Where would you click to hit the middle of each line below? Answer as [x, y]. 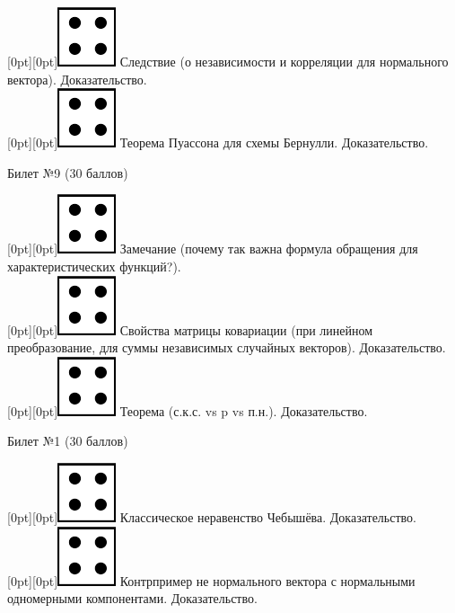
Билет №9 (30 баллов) [68, 172]
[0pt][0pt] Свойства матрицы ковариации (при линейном [190, 329]
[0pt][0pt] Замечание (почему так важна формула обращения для [213, 249]
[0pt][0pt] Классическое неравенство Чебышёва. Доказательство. [212, 516]
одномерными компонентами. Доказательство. [132, 598]
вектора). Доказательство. [77, 79]
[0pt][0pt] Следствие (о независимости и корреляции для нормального [228, 61]
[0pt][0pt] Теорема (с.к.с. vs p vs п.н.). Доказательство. [188, 410]
